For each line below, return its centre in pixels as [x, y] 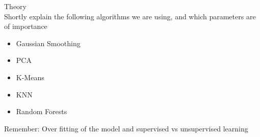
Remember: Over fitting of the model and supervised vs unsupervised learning [126, 128]
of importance [26, 26]
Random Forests [42, 111]
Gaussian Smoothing [48, 43]
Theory [15, 6]
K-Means [30, 77]
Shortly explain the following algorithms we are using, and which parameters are [130, 16]
